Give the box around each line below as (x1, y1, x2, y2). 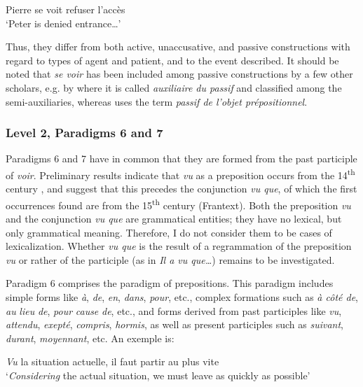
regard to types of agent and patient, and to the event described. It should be (6, 52, 339, 67)
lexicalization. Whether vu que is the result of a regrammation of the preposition (6, 239, 352, 253)
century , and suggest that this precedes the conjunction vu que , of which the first (6, 181, 357, 196)
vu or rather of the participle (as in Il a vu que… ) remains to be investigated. (6, 252, 335, 267)
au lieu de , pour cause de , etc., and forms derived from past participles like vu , (6, 303, 342, 318)
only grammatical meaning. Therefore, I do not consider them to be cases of (6, 225, 332, 239)
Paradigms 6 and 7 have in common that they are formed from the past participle (6, 151, 357, 166)
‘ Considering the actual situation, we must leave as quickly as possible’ (6, 368, 310, 382)
